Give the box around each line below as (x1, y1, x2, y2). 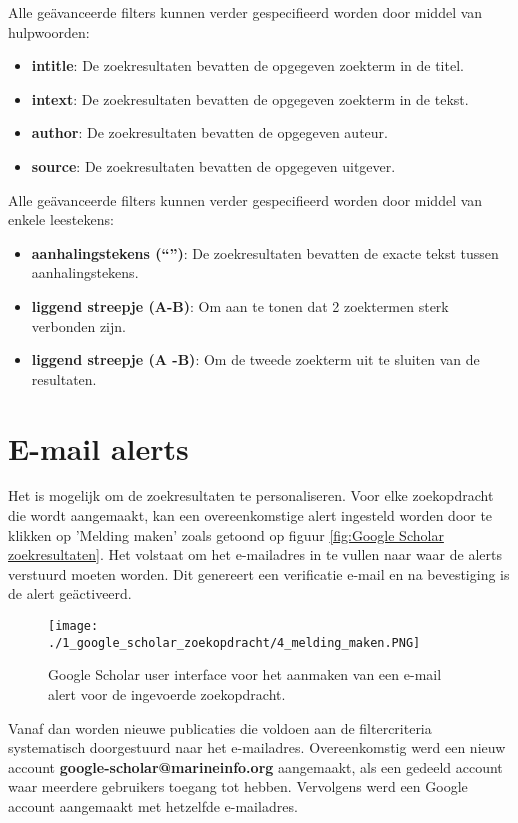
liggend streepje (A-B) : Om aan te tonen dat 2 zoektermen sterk (31, 295, 449, 316)
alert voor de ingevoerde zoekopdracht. (48, 683, 286, 704)
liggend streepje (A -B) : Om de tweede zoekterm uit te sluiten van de (31, 349, 480, 370)
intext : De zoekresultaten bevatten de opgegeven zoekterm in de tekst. (31, 88, 469, 109)
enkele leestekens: (8, 209, 114, 230)
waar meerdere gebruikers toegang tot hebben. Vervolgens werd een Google (8, 776, 468, 797)
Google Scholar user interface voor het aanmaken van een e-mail (48, 664, 442, 685)
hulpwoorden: (8, 21, 90, 42)
